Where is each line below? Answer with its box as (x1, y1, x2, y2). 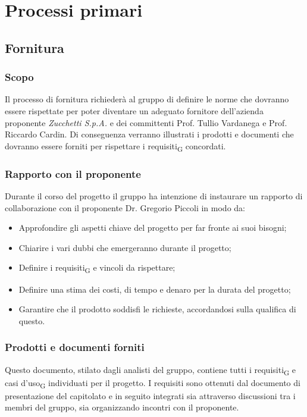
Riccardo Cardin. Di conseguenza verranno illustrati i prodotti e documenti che (5, 128, 294, 140)
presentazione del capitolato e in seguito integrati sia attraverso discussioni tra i (5, 389, 296, 402)
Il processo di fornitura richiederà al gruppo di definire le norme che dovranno (5, 93, 289, 105)
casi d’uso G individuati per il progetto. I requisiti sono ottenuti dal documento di (5, 376, 300, 390)
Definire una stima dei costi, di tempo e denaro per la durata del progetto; (18, 283, 291, 295)
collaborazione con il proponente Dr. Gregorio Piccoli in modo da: (5, 201, 245, 214)
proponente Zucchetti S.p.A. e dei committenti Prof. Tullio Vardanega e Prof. (5, 116, 287, 128)
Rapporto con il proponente (5, 166, 141, 181)
